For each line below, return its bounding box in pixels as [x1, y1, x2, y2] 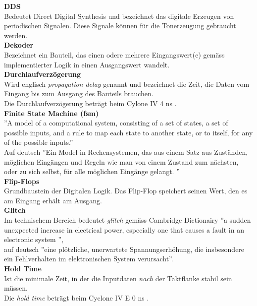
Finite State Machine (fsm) [4, 108, 99, 118]
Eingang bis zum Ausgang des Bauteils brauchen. [4, 88, 154, 99]
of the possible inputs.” [4, 137, 73, 147]
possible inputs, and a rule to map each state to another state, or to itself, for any [4, 127, 253, 137]
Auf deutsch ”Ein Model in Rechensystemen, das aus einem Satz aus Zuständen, [4, 146, 248, 157]
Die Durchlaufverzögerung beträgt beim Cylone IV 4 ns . [4, 98, 177, 108]
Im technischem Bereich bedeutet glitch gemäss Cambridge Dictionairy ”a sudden [4, 215, 251, 225]
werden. [4, 30, 28, 40]
